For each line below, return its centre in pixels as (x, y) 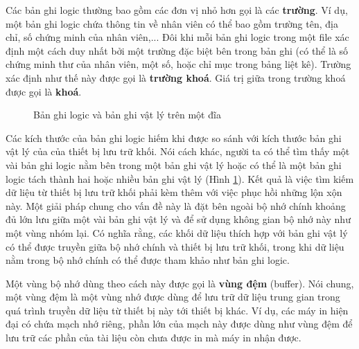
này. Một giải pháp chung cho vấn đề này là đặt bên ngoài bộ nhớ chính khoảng (176, 205)
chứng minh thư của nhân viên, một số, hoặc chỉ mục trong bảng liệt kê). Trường (178, 64)
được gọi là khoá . (44, 91)
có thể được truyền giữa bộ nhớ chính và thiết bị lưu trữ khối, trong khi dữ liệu (175, 246)
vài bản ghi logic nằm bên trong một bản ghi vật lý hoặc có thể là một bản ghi (174, 164)
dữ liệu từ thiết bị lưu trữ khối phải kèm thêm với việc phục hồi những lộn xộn (174, 192)
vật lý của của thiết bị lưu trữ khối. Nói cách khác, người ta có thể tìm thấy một (178, 151)
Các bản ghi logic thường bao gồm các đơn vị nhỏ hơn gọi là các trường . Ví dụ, (177, 10)
